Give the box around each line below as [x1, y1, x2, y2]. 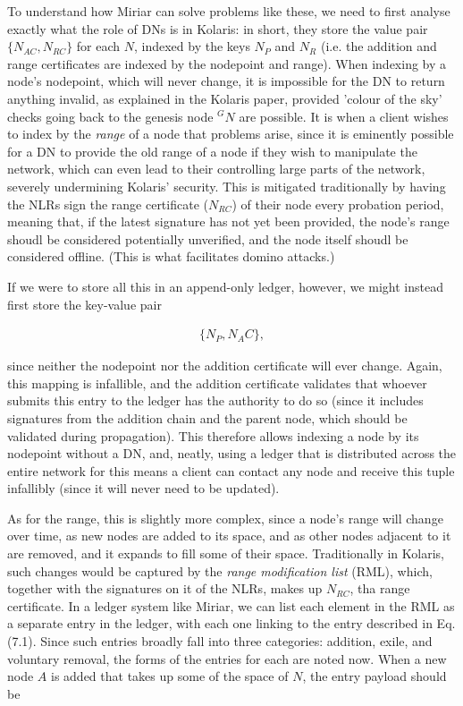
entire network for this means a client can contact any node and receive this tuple [7, 461, 455, 480]
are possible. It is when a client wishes [239, 106, 449, 125]
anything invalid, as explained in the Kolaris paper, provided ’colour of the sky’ [7, 89, 442, 107]
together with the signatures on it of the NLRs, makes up [7, 579, 323, 598]
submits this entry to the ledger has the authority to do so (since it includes [7, 391, 424, 410]
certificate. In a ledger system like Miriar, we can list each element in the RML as [7, 596, 455, 615]
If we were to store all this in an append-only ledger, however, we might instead [7, 276, 444, 295]
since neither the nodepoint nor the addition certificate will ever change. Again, [7, 356, 442, 375]
